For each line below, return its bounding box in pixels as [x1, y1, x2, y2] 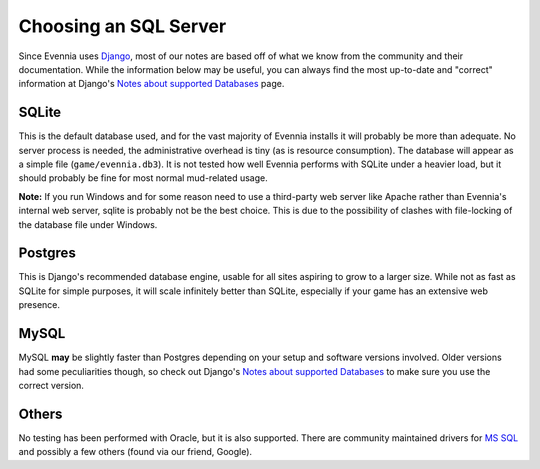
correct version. [18, 379, 85, 391]
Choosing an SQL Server [18, 15, 227, 37]
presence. [18, 299, 60, 311]
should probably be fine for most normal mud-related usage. [18, 172, 269, 184]
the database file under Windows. [18, 218, 158, 230]
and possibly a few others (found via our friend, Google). [18, 446, 253, 458]
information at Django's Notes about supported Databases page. [18, 78, 285, 90]
